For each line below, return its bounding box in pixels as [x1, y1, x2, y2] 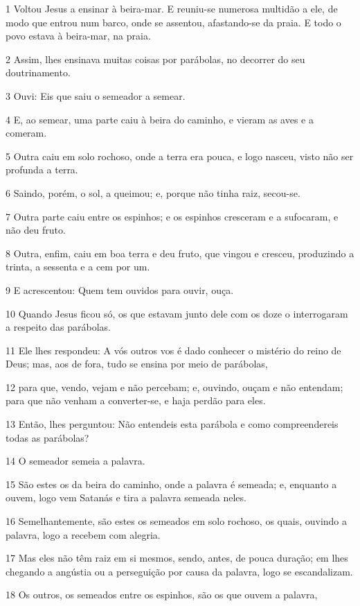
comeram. [6, 125, 47, 140]
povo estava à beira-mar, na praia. [6, 28, 151, 43]
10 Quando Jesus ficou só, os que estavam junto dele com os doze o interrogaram [6, 306, 348, 320]
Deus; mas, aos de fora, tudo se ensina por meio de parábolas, [6, 356, 268, 371]
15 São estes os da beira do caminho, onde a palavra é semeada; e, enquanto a [6, 476, 337, 491]
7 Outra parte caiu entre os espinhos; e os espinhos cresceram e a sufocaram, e [6, 209, 339, 223]
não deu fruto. [6, 223, 66, 237]
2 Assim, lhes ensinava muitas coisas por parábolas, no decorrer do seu [6, 51, 305, 66]
